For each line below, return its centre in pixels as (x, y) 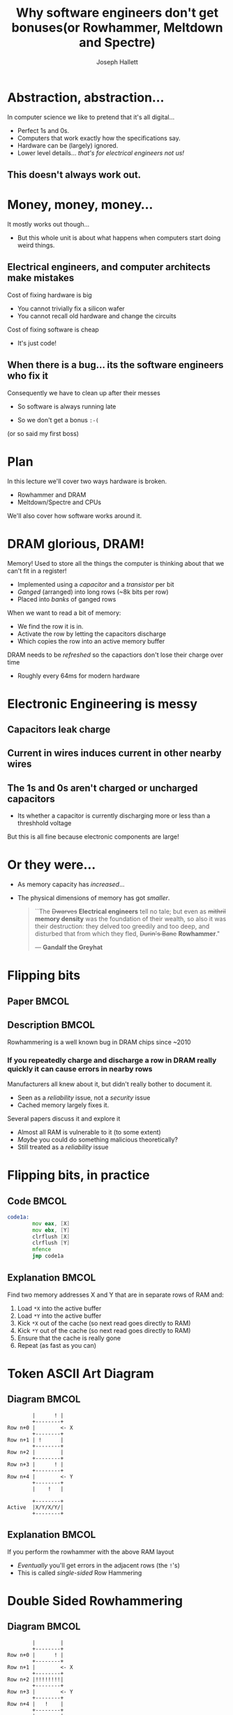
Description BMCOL (51, 1025)
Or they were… (52, 865)
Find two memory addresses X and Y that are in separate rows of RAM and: (116, 1295)
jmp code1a (48, 1256)
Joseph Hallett (117, 62)
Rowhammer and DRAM (52, 494)
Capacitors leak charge (59, 730)
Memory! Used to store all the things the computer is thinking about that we (116, 563)
